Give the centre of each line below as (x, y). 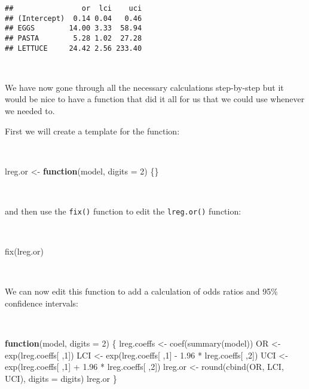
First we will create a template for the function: (92, 131)
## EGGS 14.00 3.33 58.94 (74, 28)
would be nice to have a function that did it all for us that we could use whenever (155, 99)
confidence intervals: (42, 303)
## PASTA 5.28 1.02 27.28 (74, 38)
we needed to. (30, 111)
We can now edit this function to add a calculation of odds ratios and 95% (141, 291)
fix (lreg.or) (25, 251)
